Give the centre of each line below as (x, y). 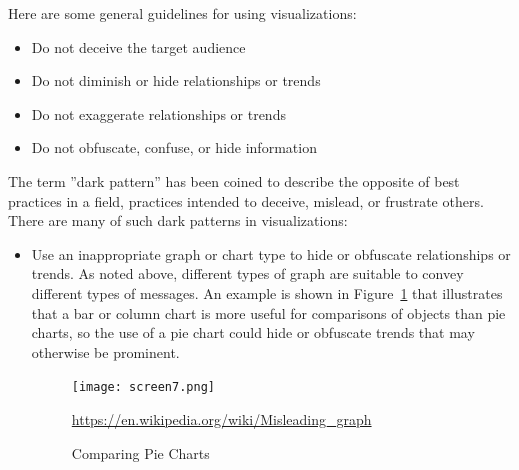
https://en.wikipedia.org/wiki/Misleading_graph (221, 418)
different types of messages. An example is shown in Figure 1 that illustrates (267, 292)
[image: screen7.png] (143, 387)
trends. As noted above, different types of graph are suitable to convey (247, 273)
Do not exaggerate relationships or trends (158, 113)
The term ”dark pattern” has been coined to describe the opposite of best (234, 180)
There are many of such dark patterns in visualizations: (178, 220)
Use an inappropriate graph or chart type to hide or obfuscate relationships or (271, 253)
